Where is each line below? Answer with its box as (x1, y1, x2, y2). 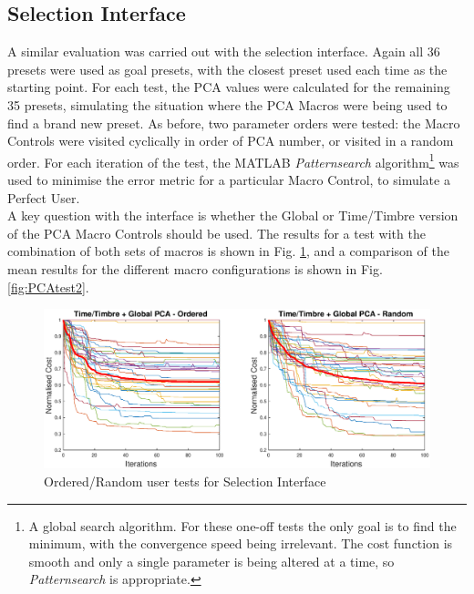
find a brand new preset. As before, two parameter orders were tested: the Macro (7, 113, 460, 132)
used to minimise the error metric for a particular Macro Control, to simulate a (7, 170, 450, 189)
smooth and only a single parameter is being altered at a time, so (28, 551, 395, 570)
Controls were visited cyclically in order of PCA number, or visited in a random (7, 131, 454, 150)
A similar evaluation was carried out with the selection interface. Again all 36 (7, 42, 440, 61)
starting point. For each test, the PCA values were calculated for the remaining (7, 77, 450, 97)
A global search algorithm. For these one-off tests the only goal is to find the (28, 516, 457, 535)
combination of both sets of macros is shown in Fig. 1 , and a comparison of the (7, 241, 449, 261)
